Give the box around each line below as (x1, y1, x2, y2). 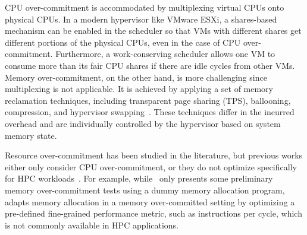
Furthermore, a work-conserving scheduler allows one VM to (55, 47, 275, 60)
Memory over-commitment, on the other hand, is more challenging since (5, 71, 267, 83)
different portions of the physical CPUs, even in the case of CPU (5, 36, 241, 48)
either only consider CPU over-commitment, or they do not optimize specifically (5, 160, 297, 173)
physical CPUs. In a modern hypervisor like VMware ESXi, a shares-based (5, 12, 277, 25)
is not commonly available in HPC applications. (5, 218, 179, 231)
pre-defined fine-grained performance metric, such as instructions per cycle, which (5, 207, 302, 220)
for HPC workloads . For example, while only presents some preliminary (5, 172, 273, 185)
